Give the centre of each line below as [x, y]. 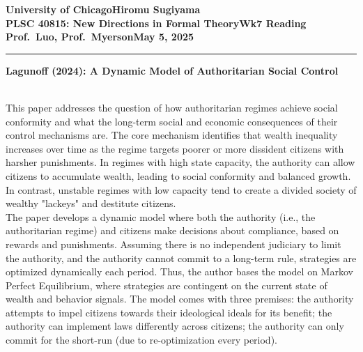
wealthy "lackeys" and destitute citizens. [91, 203]
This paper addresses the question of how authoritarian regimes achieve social [172, 107]
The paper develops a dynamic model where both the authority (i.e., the [161, 216]
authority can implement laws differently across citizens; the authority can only [175, 326]
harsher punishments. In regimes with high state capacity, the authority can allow [180, 162]
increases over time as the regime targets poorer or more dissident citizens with [175, 148]
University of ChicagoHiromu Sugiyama [103, 9]
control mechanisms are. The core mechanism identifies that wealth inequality [172, 135]
